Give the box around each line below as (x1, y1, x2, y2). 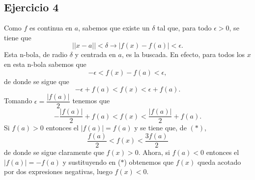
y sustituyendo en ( (62, 156, 121, 167)
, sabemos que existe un (78, 23, 150, 33)
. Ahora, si (138, 147, 170, 157)
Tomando (4, 95, 32, 106)
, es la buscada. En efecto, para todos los (121, 49, 245, 60)
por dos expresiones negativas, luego (4, 166, 113, 177)
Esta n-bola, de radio (4, 49, 68, 60)
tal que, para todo (157, 23, 212, 33)
